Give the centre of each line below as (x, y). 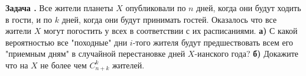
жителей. (128, 65)
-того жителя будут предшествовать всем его (213, 42)
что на (17, 65)
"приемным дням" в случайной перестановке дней (95, 53)
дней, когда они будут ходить (249, 8)
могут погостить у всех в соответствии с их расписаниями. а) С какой (170, 31)
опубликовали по (156, 8)
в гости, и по (29, 19)
